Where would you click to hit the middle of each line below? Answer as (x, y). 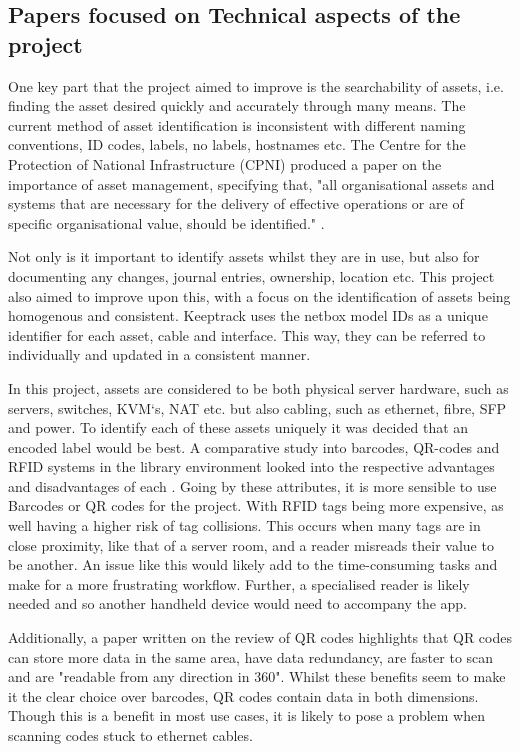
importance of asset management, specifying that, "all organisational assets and (251, 183)
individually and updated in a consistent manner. (159, 354)
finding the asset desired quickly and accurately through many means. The (237, 105)
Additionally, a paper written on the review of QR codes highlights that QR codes (260, 637)
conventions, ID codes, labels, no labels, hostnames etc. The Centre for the (237, 144)
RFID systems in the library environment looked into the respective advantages (251, 466)
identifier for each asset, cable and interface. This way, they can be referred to (247, 334)
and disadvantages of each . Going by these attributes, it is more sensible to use (252, 485)
